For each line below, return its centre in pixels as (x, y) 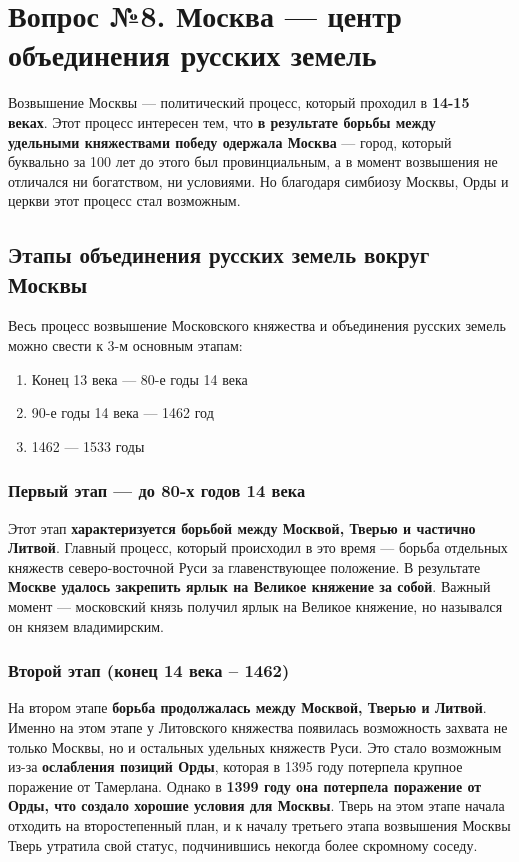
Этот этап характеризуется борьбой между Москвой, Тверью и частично (242, 527)
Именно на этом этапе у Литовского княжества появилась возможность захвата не (258, 727)
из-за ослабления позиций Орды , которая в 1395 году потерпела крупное (235, 766)
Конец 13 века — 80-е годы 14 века (139, 378)
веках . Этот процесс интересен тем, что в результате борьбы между (222, 121)
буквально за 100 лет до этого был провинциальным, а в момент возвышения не (253, 161)
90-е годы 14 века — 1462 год (122, 412)
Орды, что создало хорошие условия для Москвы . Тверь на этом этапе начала (256, 805)
